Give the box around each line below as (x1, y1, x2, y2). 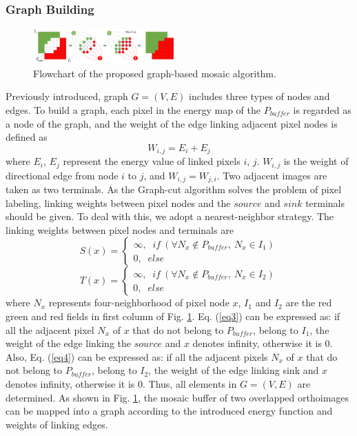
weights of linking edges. (6, 417, 108, 431)
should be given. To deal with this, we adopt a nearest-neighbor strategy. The (6, 209, 334, 224)
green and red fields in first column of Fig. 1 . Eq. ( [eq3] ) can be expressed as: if (6, 309, 340, 324)
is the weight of (283, 154, 349, 168)
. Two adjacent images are (216, 168, 327, 182)
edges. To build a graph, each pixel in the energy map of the (6, 102, 261, 117)
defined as (6, 130, 48, 144)
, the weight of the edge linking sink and (148, 363, 319, 377)
